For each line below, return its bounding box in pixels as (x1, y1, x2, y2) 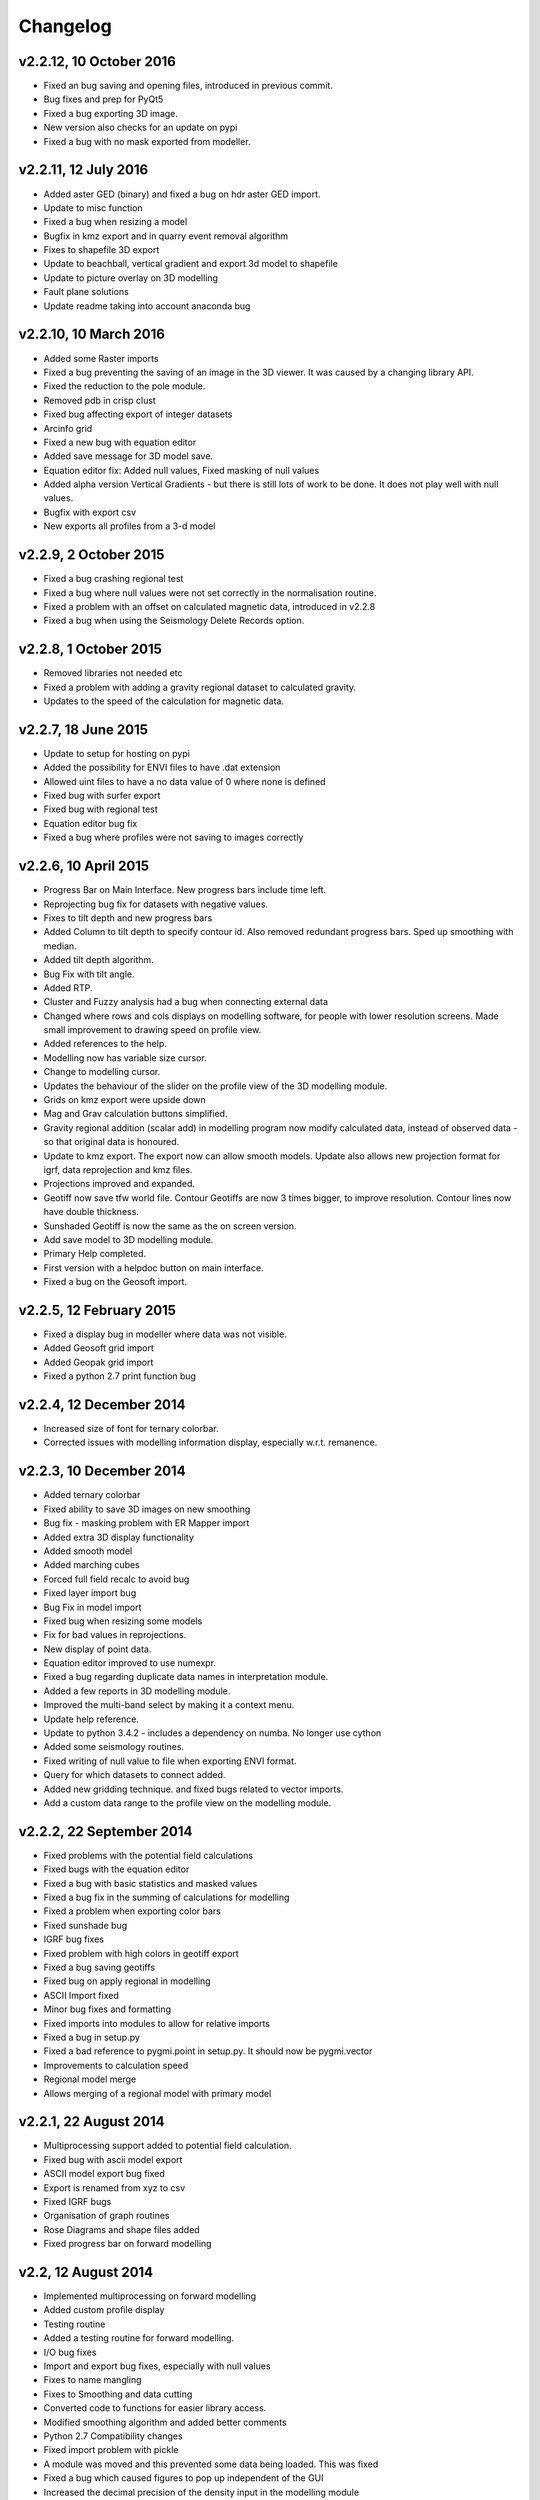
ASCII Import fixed (43, 1989, 119, 2001)
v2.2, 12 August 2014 (18, 2263, 154, 2280)
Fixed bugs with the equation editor (43, 1863, 190, 1875)
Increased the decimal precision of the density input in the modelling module (43, 2486, 360, 2498)
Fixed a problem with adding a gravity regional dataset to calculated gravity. (43, 681, 357, 693)
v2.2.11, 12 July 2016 (18, 161, 149, 179)
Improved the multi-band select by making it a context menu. (43, 1699, 295, 1711)
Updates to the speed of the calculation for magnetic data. (43, 695, 285, 707)
